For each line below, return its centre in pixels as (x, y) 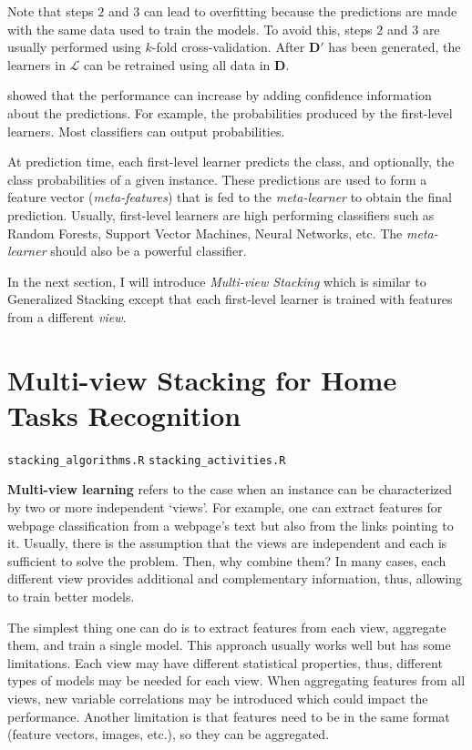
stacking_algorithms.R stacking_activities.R (147, 460)
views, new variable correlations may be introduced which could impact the (218, 698)
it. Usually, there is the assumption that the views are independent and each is (227, 543)
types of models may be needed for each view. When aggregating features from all (236, 680)
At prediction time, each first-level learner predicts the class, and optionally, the (231, 162)
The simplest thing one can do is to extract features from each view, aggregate (227, 627)
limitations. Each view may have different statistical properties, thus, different (225, 662)
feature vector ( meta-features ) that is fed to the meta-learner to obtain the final (230, 197)
